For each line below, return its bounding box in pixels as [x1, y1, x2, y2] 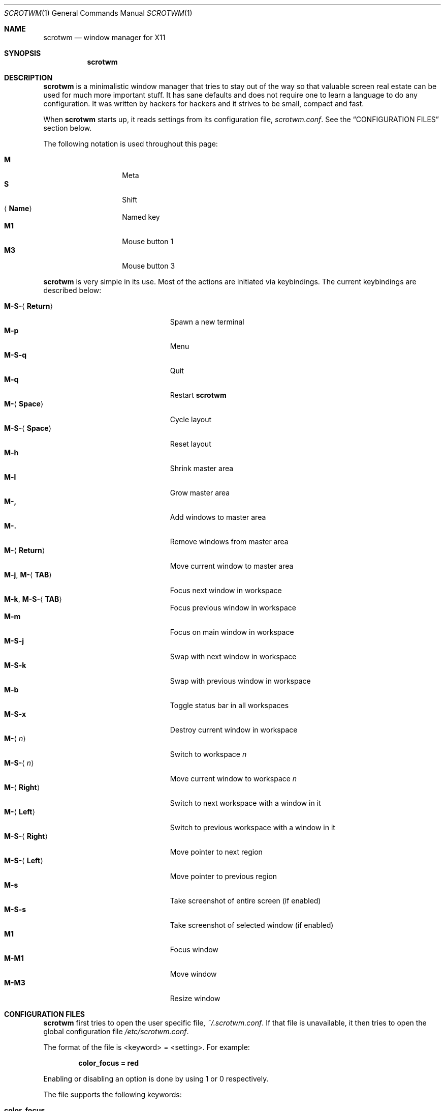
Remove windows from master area [170, 537, 289, 546]
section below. [43, 124, 92, 132]
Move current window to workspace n [170, 774, 297, 783]
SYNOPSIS [4, 49, 41, 57]
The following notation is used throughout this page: [43, 139, 218, 148]
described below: [43, 286, 102, 295]
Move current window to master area [170, 562, 294, 570]
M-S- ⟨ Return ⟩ [4, 302, 53, 310]
